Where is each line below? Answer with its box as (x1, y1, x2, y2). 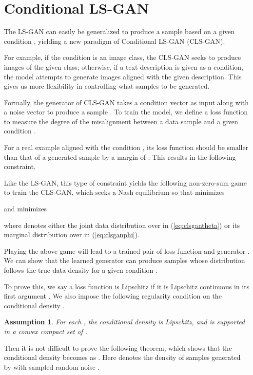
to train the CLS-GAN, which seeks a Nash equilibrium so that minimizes (4, 187, 225, 197)
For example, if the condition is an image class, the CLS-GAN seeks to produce (4, 52, 241, 62)
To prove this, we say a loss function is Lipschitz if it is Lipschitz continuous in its (4, 281, 250, 291)
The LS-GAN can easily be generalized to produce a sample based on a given (4, 26, 235, 37)
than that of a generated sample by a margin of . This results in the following (4, 151, 236, 162)
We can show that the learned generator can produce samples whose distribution (4, 255, 245, 265)
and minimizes (4, 204, 47, 214)
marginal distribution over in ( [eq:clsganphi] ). (4, 229, 140, 240)
